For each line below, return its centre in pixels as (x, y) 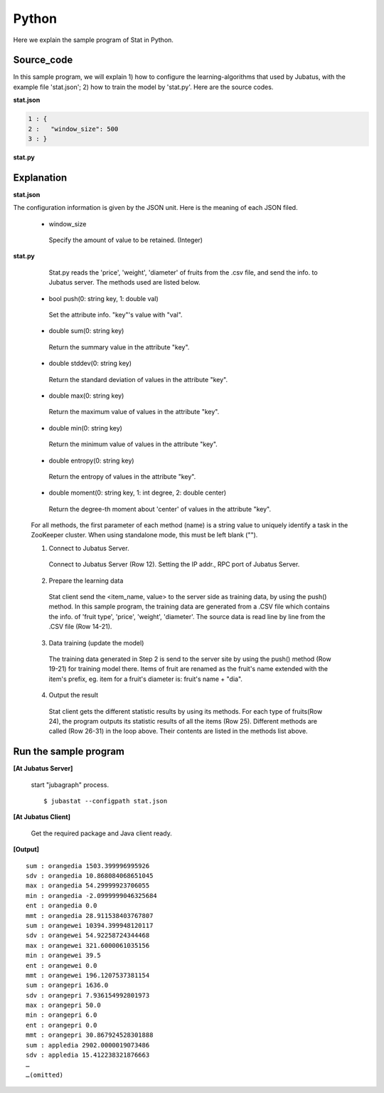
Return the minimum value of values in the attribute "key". (133, 444)
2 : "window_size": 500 (73, 129)
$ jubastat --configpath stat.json (106, 801)
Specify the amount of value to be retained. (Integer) (126, 240)
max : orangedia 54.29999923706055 (88, 886)
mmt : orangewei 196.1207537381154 (88, 975)
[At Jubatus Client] (42, 817)
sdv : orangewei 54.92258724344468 (88, 935)
